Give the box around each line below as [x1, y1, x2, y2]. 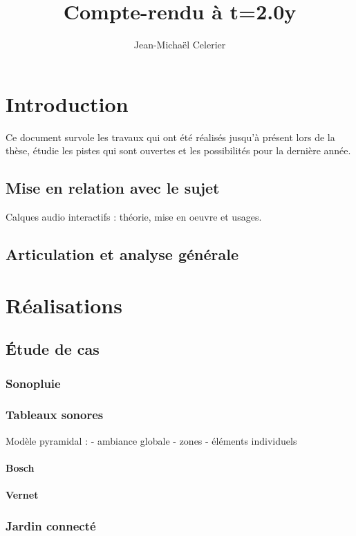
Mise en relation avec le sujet [6, 177, 220, 198]
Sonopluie [6, 374, 61, 391]
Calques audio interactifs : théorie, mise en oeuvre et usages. [6, 210, 262, 224]
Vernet [6, 488, 39, 502]
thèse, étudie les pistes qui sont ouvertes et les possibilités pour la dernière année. [6, 143, 351, 158]
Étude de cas [6, 338, 100, 360]
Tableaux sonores [6, 406, 104, 423]
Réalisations [6, 290, 122, 319]
